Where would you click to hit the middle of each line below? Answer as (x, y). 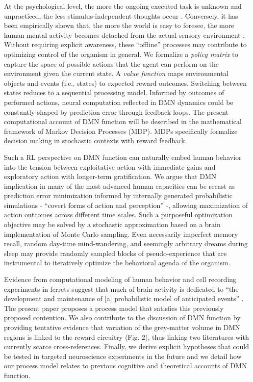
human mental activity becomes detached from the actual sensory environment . (125, 35)
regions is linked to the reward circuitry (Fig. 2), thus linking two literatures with (126, 337)
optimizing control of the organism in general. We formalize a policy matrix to (121, 54)
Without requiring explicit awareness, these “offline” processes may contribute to (125, 44)
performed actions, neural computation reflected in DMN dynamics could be (119, 102)
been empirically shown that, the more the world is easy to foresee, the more (119, 25)
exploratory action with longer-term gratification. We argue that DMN (110, 176)
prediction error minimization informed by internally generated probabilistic (118, 195)
